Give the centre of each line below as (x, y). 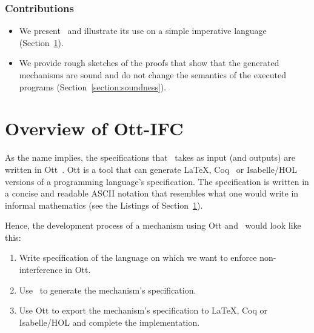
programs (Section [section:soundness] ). (93, 86)
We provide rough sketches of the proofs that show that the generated (149, 63)
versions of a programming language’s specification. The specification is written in (157, 181)
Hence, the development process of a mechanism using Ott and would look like (153, 225)
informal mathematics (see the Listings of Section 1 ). (104, 205)
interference (41, 270)
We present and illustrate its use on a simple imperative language (143, 31)
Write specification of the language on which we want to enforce (138, 257)
